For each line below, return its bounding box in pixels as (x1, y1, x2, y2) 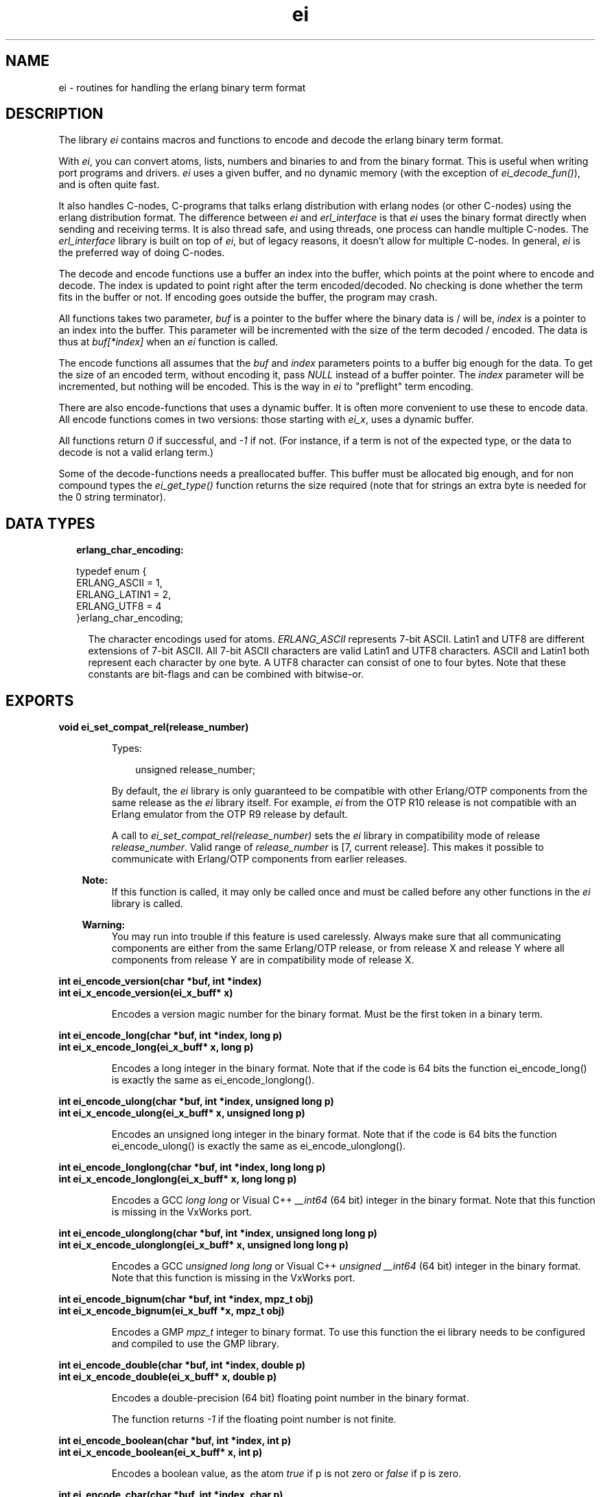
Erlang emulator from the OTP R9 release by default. (111, 808, 348, 821)
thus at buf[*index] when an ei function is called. (58, 336, 279, 348)
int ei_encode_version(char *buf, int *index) (58, 975, 262, 987)
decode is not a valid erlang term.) (58, 446, 214, 459)
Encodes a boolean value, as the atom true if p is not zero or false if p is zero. (111, 1467, 462, 1480)
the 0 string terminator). (58, 491, 166, 503)
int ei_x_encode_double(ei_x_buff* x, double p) (58, 1371, 277, 1383)
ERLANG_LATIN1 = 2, (76, 588, 172, 601)
